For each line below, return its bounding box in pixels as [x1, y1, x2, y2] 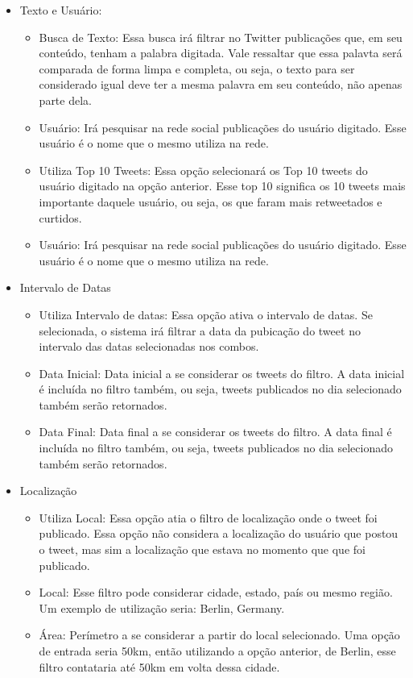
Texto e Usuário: [19, 2, 102, 18]
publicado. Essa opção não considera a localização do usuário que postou [39, 525, 399, 542]
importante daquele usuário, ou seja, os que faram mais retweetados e [39, 193, 382, 210]
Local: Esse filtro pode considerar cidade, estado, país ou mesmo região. [39, 584, 393, 601]
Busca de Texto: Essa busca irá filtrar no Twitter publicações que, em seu [39, 28, 403, 45]
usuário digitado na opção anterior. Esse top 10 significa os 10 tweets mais [39, 177, 406, 194]
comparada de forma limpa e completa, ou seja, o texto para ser [39, 60, 355, 77]
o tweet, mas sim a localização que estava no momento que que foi [39, 541, 366, 558]
